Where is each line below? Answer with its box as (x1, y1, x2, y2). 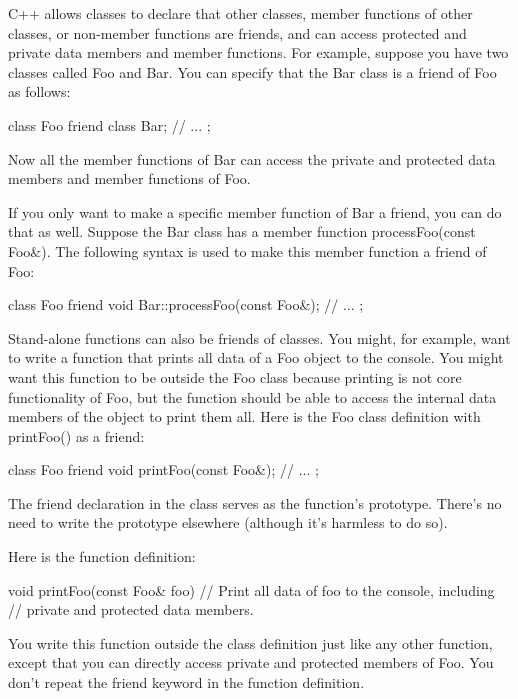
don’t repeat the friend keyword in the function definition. (8, 672, 365, 693)
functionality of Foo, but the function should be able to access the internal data (8, 386, 497, 407)
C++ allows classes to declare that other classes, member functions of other (8, 3, 473, 23)
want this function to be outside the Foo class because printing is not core (8, 366, 462, 387)
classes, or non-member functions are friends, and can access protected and (8, 22, 467, 43)
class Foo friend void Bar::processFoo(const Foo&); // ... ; (8, 294, 364, 315)
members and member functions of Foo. (8, 168, 251, 189)
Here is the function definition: (8, 546, 196, 567)
